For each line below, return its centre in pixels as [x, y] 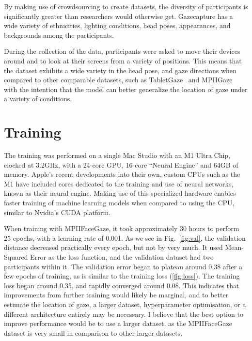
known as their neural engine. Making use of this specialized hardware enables [120, 193]
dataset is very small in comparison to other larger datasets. [93, 333]
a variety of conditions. [38, 99]
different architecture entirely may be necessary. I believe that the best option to [124, 314]
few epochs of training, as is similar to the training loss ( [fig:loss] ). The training [122, 276]
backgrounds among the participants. [59, 35]
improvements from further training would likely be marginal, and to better [116, 295]
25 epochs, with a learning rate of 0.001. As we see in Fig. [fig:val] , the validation [125, 238]
